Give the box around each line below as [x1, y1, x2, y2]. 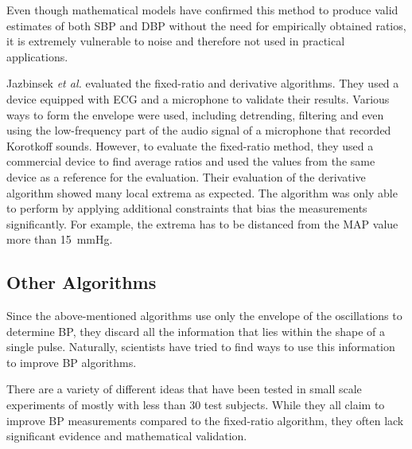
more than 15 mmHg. [6, 231, 113, 248]
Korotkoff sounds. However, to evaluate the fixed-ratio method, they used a [6, 137, 374, 154]
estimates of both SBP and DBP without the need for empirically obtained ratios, [6, 17, 406, 33]
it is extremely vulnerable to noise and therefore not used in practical [6, 33, 345, 49]
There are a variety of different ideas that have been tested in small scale [6, 381, 362, 397]
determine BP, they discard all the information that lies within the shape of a [6, 322, 385, 339]
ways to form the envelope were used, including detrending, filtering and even [6, 106, 384, 123]
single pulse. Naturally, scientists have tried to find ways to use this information [6, 338, 395, 355]
